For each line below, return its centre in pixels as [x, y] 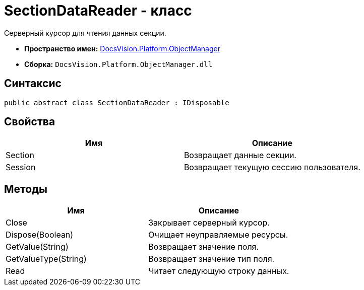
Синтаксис [33, 84]
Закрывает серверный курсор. [209, 223]
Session [21, 167]
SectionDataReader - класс [98, 11]
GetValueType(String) [46, 259]
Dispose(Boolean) [40, 235]
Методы [26, 189]
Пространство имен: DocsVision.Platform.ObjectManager [122, 48]
